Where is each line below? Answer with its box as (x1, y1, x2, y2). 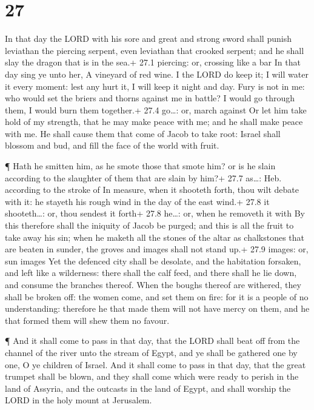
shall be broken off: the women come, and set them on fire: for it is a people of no (5, 290, 309, 303)
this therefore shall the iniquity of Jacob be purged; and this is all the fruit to (5, 219, 294, 232)
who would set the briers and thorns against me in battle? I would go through (5, 92, 295, 104)
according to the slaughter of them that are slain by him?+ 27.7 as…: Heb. (5, 171, 282, 184)
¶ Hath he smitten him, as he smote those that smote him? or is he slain (5, 160, 276, 172)
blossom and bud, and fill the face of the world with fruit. (5, 139, 219, 152)
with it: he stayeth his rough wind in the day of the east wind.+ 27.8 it (5, 195, 270, 207)
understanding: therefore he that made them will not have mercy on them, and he (5, 302, 310, 315)
